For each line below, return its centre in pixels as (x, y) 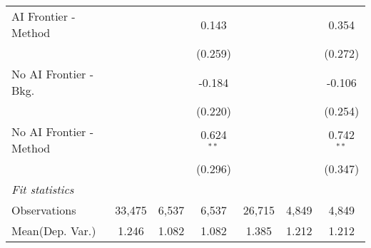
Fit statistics (43, 189)
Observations (44, 210)
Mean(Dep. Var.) (54, 231)
